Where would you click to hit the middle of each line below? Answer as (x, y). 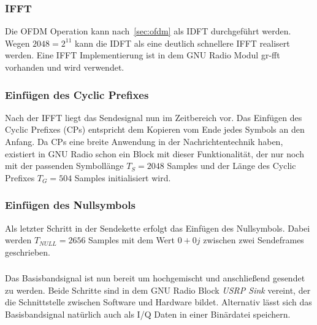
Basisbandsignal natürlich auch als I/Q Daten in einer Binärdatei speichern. (148, 314)
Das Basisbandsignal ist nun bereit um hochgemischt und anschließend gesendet (155, 278)
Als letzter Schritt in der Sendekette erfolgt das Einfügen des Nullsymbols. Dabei (158, 228)
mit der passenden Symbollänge (64, 166)
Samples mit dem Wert (132, 240)
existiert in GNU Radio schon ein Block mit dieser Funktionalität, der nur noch (155, 153)
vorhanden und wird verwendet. (65, 67)
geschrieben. (28, 252)
